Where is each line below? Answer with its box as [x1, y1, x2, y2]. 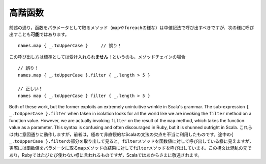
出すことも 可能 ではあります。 [9, 31, 69, 37]
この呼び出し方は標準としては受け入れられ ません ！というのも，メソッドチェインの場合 [9, 54, 186, 60]
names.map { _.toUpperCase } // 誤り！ [18, 43, 122, 49]
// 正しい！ [18, 86, 43, 92]
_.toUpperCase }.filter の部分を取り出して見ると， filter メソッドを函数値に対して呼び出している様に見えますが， [9, 138, 254, 144]
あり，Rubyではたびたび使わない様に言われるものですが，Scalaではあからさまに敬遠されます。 [9, 152, 202, 158]
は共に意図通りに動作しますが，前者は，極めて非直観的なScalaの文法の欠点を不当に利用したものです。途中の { [9, 131, 234, 137]
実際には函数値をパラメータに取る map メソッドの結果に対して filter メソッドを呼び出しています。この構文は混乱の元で [9, 145, 252, 151]
